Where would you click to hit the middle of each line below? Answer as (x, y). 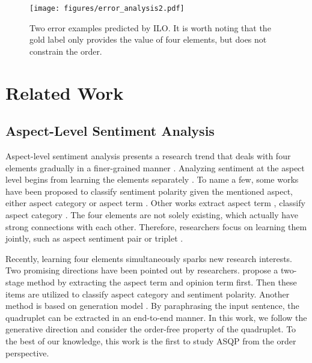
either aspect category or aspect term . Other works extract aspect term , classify (155, 203)
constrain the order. (66, 51)
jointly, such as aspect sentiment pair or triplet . (94, 238)
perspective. (27, 352)
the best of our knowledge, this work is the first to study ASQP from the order (151, 340)
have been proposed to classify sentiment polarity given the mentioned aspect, (149, 191)
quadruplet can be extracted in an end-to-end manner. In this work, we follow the (156, 317)
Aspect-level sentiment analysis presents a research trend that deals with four (148, 156)
